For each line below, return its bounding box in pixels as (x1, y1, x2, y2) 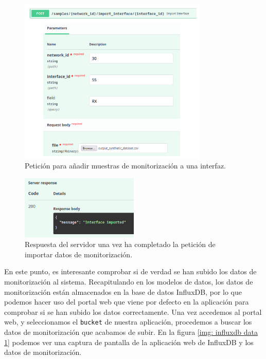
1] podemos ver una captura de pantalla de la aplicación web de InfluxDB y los (4, 336, 254, 347)
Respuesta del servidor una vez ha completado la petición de (25, 239, 216, 250)
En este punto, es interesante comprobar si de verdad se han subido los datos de (4, 266, 257, 277)
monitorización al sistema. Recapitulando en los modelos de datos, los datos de (4, 276, 253, 287)
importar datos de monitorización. (25, 249, 133, 259)
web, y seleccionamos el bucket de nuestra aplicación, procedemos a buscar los (4, 316, 252, 327)
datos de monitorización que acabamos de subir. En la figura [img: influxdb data (4, 327, 258, 337)
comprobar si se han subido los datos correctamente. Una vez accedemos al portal (4, 306, 262, 317)
